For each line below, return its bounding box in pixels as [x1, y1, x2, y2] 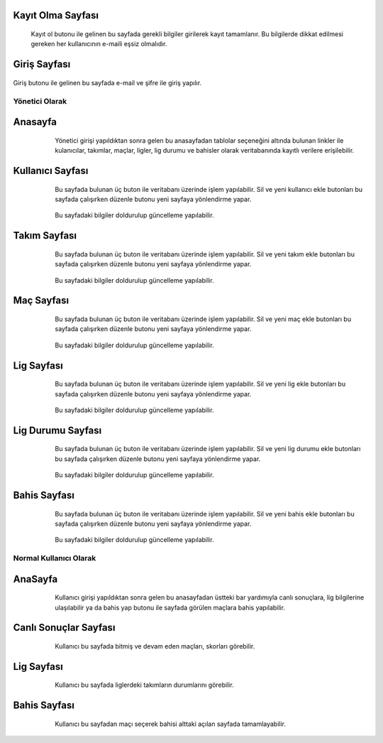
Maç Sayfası [13, 295, 70, 307]
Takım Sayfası [13, 229, 77, 242]
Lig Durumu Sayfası [13, 424, 102, 436]
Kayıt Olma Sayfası [13, 9, 99, 21]
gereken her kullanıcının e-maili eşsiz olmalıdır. [30, 40, 167, 48]
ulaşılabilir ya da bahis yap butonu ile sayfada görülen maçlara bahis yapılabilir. [55, 603, 285, 612]
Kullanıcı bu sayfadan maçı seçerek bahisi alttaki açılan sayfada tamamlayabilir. [55, 720, 287, 728]
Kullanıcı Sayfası [13, 164, 89, 177]
